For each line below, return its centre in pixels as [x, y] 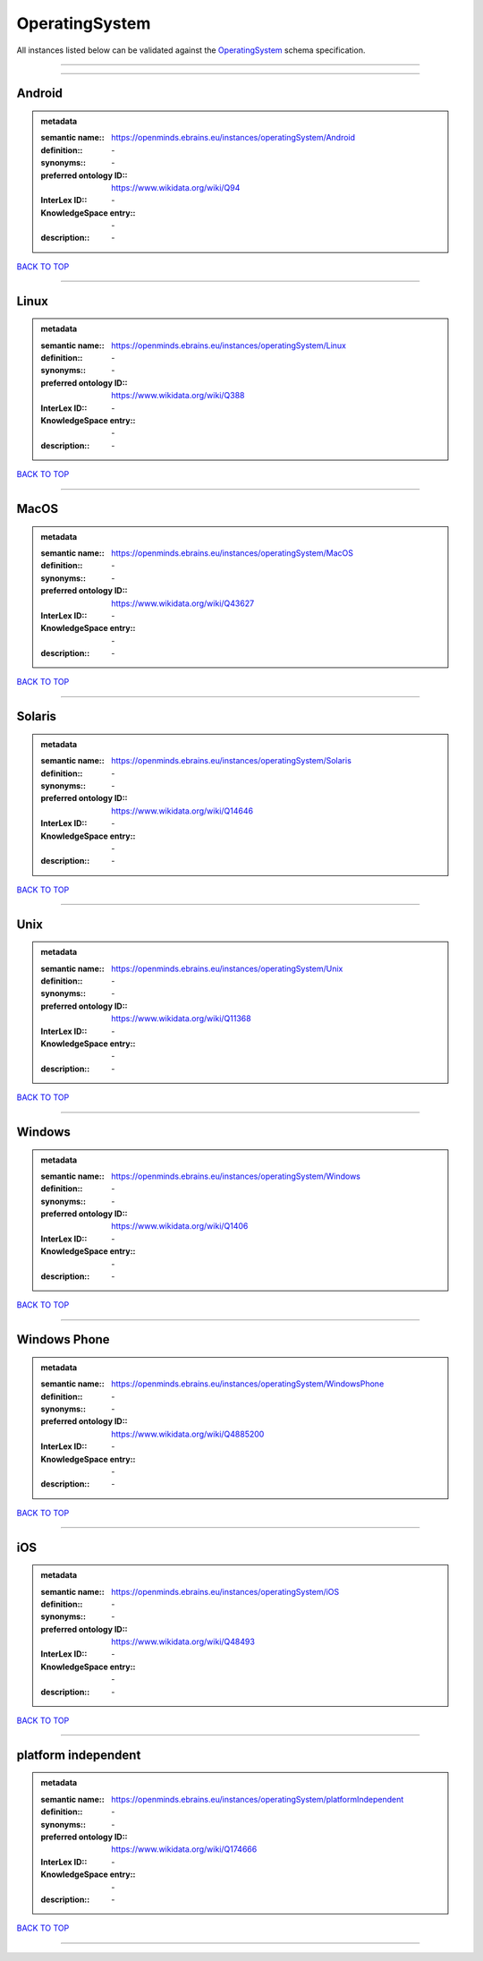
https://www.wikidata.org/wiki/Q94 [176, 187]
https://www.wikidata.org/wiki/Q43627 [183, 603]
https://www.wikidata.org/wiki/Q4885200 [188, 1434]
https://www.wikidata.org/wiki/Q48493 [183, 1641]
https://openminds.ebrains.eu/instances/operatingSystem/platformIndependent [258, 1799]
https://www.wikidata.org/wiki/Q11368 [181, 1019]
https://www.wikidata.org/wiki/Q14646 [182, 811]
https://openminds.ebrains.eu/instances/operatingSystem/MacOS [232, 553]
